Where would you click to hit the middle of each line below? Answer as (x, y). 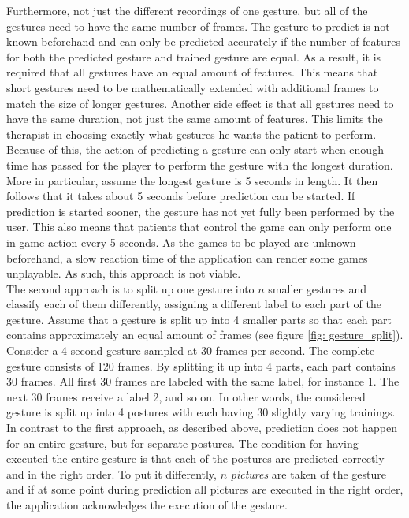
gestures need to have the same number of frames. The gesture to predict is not (198, 26)
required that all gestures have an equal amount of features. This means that (192, 72)
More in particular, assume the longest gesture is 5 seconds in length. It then (192, 180)
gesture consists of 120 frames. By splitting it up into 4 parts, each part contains (201, 365)
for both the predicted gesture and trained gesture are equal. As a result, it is (194, 56)
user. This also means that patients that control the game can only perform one (199, 227)
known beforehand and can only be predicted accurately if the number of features (204, 41)
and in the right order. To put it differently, (112, 473)
